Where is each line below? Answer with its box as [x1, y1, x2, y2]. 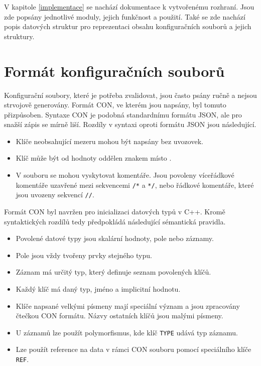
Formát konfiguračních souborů [4, 60, 225, 81]
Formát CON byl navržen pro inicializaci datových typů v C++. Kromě [4, 206, 225, 216]
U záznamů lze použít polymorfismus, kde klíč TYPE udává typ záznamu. [16, 327, 238, 337]
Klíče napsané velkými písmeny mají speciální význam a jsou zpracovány [16, 300, 240, 311]
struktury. [4, 31, 35, 41]
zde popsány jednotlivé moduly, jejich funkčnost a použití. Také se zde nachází [4, 11, 245, 22]
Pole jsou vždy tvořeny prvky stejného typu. [16, 250, 152, 260]
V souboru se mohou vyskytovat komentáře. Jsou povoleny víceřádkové [16, 170, 234, 180]
